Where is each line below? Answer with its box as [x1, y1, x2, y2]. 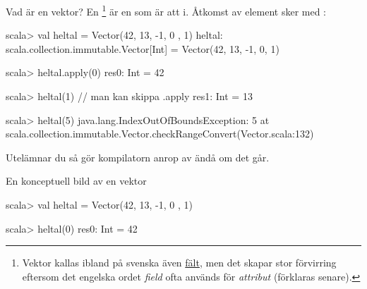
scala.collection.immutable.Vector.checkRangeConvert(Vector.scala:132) [6, 126, 314, 141]
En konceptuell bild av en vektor [6, 173, 147, 188]
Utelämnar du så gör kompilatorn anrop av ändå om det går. [6, 149, 270, 164]
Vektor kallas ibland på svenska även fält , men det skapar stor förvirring [22, 255, 337, 270]
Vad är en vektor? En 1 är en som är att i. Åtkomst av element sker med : [6, 2, 327, 18]
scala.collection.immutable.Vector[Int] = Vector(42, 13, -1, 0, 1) [6, 41, 279, 56]
